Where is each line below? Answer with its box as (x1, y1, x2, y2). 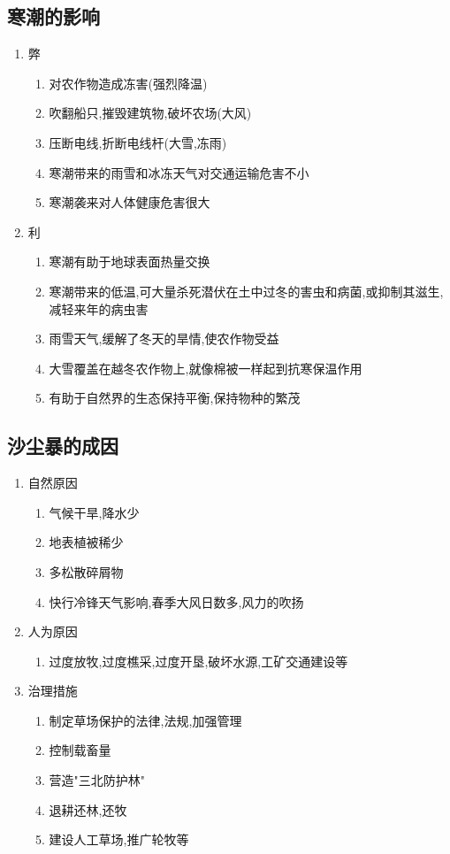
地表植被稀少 (49, 533, 124, 551)
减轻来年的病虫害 (49, 299, 149, 318)
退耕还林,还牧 (49, 800, 127, 819)
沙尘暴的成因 (7, 432, 118, 459)
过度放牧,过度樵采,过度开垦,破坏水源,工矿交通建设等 (49, 651, 348, 670)
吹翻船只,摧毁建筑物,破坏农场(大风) (49, 104, 252, 122)
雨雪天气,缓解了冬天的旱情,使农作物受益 (49, 329, 279, 348)
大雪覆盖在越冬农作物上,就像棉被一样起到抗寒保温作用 (49, 358, 362, 377)
